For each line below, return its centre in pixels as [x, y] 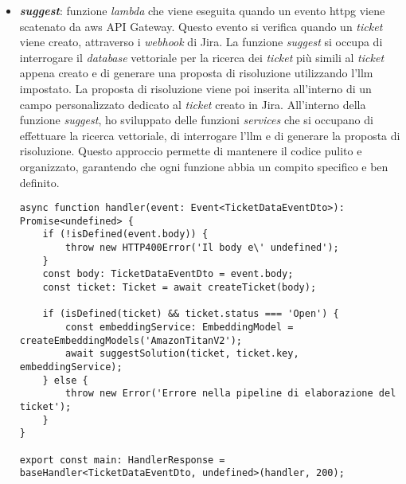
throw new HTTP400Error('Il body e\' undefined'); [202, 248]
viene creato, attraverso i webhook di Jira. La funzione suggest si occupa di [201, 42]
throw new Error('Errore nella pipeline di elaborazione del [231, 394]
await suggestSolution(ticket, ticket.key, [182, 354]
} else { [65, 380]
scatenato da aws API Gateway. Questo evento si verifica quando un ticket [201, 26]
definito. [39, 182]
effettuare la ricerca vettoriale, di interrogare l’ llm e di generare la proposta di [210, 135]
